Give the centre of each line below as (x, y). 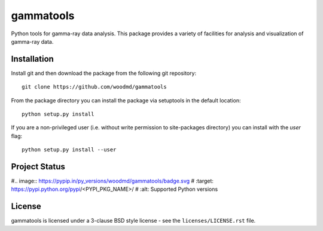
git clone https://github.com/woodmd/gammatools (94, 87)
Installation (32, 59)
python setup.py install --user (69, 150)
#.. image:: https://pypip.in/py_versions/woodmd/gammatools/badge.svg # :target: (112, 181)
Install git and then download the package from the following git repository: (104, 73)
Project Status (38, 167)
